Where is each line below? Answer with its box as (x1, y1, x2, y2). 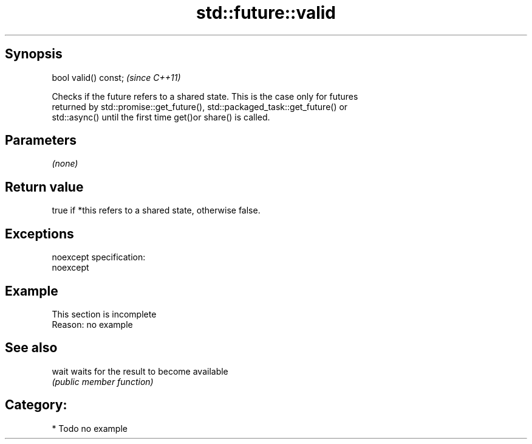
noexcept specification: (52, 252, 146, 263)
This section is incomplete (52, 308, 157, 319)
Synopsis (5, 46, 63, 62)
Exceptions (5, 226, 74, 241)
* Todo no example (52, 423, 128, 434)
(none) (52, 158, 78, 169)
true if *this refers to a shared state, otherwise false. (52, 205, 261, 216)
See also (5, 340, 58, 356)
